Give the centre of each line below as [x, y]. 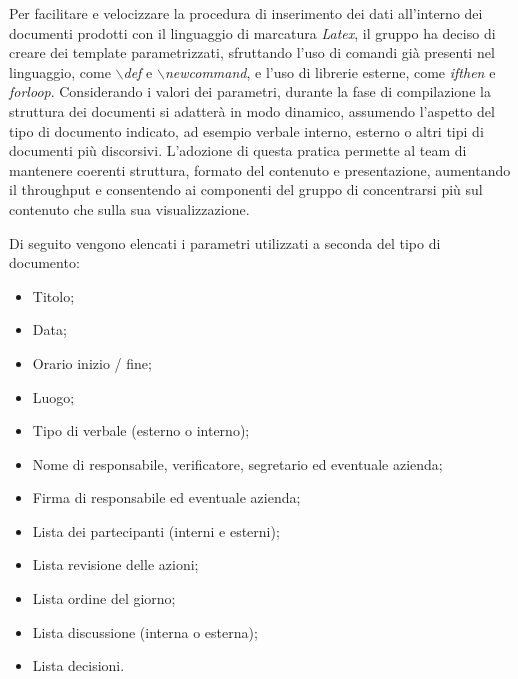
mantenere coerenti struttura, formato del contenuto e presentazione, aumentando [260, 169]
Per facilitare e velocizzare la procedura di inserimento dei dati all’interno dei [246, 13]
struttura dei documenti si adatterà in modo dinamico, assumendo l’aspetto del [252, 110]
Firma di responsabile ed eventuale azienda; [166, 497]
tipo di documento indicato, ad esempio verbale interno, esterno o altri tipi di [246, 130]
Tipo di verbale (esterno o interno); [141, 430]
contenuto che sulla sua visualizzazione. [129, 208]
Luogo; [53, 396]
